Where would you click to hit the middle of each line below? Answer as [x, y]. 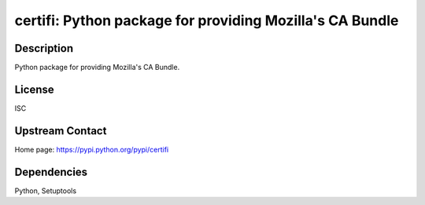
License [34, 89]
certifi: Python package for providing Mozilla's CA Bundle [207, 20]
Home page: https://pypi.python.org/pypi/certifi [92, 149]
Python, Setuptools [46, 190]
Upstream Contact [61, 131]
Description [44, 48]
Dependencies [51, 172]
